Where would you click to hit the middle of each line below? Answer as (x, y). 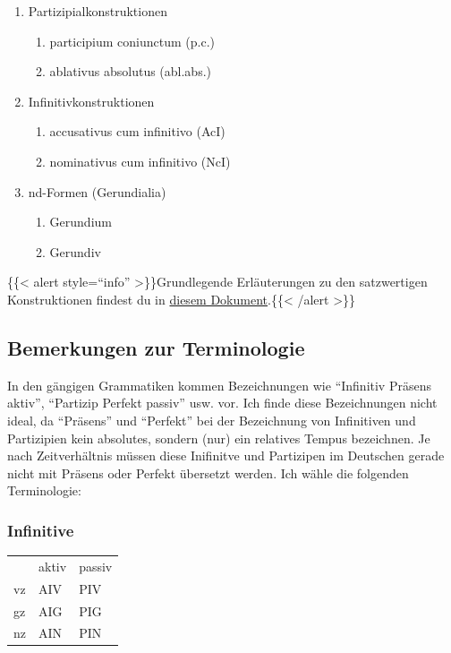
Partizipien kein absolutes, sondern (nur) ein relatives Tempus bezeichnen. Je (219, 438)
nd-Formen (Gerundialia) (97, 191)
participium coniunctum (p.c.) (132, 41)
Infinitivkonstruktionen (91, 101)
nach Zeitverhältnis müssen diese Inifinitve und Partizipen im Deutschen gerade (226, 455)
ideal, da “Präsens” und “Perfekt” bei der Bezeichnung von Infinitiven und (212, 420)
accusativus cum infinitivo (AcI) (137, 131)
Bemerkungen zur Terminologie (156, 347)
